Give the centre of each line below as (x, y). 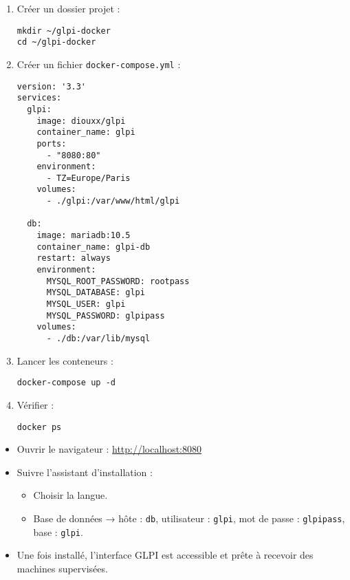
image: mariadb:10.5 (84, 236)
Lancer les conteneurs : (65, 360)
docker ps (39, 427)
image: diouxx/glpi (81, 121)
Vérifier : (35, 404)
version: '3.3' (52, 86)
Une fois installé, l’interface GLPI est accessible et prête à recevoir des (165, 555)
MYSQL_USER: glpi (86, 304)
